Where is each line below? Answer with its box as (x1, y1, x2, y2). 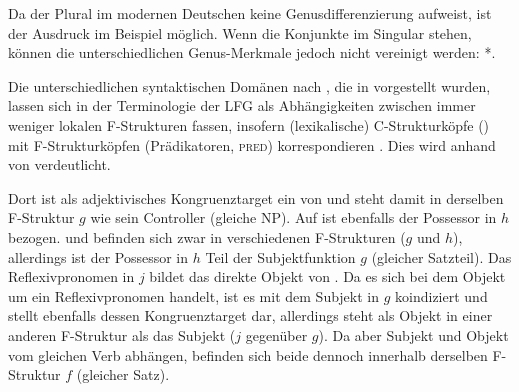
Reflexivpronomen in (8, 266, 135, 287)
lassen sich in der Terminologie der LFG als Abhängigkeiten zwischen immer (8, 95, 476, 116)
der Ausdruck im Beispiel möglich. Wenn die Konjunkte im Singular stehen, (8, 22, 472, 43)
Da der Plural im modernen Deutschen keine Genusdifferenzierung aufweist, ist (8, 3, 492, 23)
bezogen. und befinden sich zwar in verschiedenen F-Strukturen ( (8, 226, 406, 247)
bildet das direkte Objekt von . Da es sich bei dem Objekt (149, 266, 506, 287)
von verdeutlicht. (8, 154, 111, 175)
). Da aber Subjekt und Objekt (318, 324, 509, 345)
